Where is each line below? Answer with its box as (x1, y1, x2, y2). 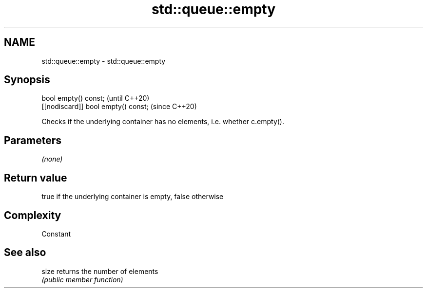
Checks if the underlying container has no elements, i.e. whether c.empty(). (41, 117, 284, 126)
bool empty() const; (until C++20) (41, 94, 150, 103)
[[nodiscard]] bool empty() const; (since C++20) (41, 102, 197, 111)
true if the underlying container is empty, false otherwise (41, 192, 224, 201)
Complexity (4, 209, 61, 221)
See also (4, 246, 46, 259)
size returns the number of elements (41, 267, 158, 275)
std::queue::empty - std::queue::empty (41, 56, 166, 65)
